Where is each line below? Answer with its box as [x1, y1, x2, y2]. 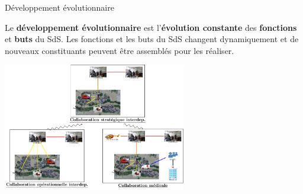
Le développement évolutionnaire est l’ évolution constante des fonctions [5, 21, 297, 33]
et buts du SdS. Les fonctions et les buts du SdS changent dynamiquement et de [5, 33, 299, 45]
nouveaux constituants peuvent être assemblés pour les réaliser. [5, 44, 234, 56]
